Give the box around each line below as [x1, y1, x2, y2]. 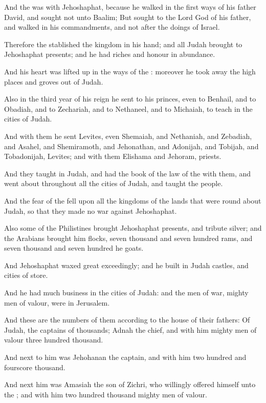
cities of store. [4, 270, 48, 280]
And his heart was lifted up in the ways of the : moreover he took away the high [4, 66, 256, 76]
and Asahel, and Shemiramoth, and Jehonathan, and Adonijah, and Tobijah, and [4, 140, 259, 151]
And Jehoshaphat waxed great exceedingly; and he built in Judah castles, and [4, 259, 249, 270]
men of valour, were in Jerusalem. [4, 297, 110, 308]
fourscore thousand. [4, 361, 65, 372]
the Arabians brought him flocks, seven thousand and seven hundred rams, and [4, 232, 253, 243]
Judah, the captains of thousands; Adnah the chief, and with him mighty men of [4, 324, 257, 335]
